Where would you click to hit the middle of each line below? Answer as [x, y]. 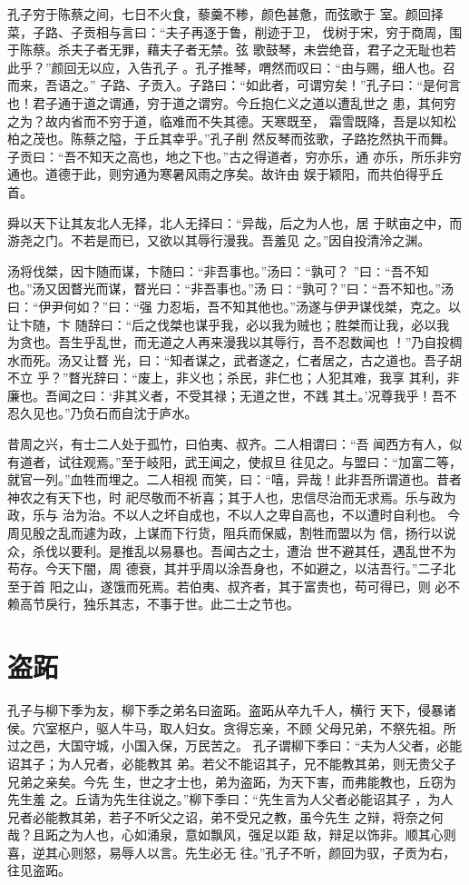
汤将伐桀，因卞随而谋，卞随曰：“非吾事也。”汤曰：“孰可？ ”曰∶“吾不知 [218, 270]
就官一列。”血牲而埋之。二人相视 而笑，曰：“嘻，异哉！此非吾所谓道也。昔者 [234, 479]
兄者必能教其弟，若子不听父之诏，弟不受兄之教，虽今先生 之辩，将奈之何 [225, 816]
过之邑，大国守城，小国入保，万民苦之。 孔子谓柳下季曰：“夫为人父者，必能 [235, 746]
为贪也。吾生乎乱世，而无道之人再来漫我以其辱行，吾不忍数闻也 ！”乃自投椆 [235, 342]
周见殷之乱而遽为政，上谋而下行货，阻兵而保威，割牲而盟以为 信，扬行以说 [232, 533]
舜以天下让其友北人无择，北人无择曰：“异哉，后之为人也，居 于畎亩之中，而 [235, 222]
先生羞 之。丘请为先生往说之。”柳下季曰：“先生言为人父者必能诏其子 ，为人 [230, 799]
